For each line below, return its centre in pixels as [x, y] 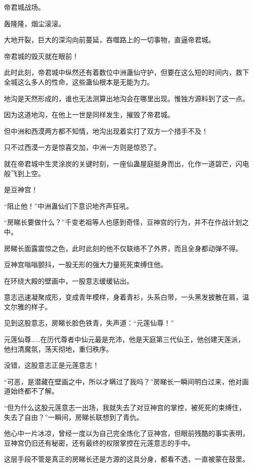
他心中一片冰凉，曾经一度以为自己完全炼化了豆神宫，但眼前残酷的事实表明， [126, 433]
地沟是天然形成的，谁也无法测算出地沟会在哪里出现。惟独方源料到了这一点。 [126, 98]
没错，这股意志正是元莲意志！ [52, 365]
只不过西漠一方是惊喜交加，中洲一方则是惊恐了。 [82, 147]
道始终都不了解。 [31, 391]
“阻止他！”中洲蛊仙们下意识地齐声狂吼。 [69, 206]
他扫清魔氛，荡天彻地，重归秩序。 [58, 349]
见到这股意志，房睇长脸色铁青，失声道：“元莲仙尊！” [89, 323]
